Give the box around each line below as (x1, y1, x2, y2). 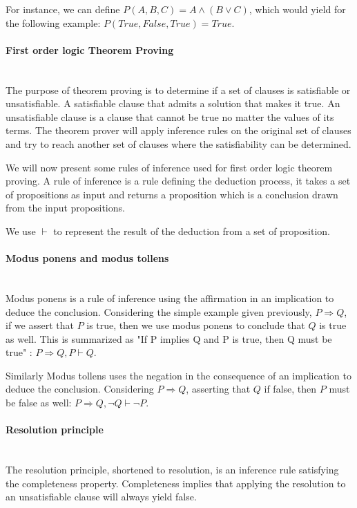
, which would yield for (249, 2, 346, 16)
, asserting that (186, 382, 251, 396)
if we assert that (6, 318, 74, 332)
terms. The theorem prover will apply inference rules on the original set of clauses (6, 123, 351, 138)
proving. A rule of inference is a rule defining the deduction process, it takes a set (6, 173, 351, 188)
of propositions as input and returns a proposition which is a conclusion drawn (6, 187, 338, 201)
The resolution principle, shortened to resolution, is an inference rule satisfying (6, 462, 339, 477)
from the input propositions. (6, 200, 125, 215)
